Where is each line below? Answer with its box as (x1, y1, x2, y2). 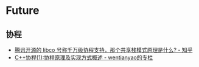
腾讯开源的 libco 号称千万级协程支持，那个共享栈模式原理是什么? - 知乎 (14, 46, 193, 53)
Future (5, 4, 40, 18)
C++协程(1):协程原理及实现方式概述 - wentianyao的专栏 (14, 54, 153, 61)
